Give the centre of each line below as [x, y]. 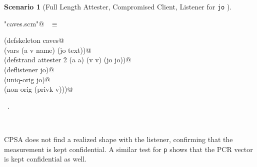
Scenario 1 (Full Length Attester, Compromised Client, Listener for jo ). [118, 6]
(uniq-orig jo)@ [27, 79]
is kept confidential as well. [45, 159]
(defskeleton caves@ [34, 40]
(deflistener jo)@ [29, 70]
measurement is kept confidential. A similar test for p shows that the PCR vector [128, 149]
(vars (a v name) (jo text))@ [48, 50]
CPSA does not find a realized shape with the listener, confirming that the [118, 139]
